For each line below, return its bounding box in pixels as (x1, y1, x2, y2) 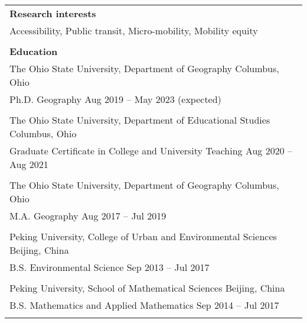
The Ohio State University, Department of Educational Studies (9, 113, 270, 127)
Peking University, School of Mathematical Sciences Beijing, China (9, 281, 285, 295)
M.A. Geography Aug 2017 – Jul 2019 (9, 209, 166, 222)
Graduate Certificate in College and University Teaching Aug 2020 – (9, 144, 292, 157)
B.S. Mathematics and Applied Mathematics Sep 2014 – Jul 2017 (9, 298, 279, 312)
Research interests (9, 7, 96, 20)
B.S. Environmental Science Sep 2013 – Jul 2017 (9, 260, 210, 274)
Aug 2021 (9, 157, 48, 171)
